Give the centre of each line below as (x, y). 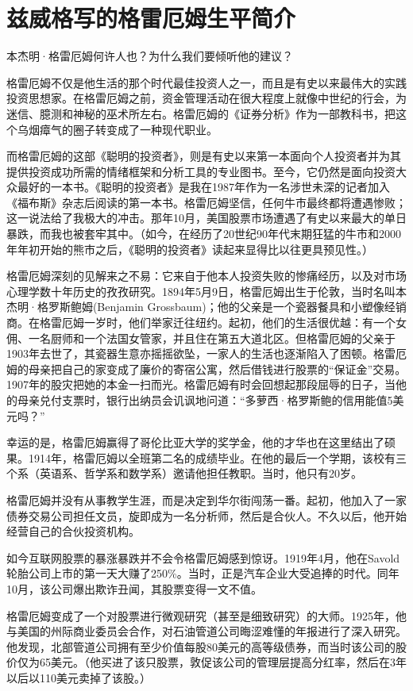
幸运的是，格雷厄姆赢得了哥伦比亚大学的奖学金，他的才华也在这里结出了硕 (201, 442)
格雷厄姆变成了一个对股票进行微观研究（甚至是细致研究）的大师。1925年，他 (206, 615)
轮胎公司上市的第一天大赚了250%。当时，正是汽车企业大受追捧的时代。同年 (203, 573)
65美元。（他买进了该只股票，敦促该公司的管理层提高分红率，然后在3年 (223, 662)
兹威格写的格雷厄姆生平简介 (151, 18)
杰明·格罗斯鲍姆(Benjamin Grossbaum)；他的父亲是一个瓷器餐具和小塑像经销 (206, 307)
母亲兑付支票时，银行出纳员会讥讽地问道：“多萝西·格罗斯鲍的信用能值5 (205, 400)
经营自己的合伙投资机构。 (73, 531)
